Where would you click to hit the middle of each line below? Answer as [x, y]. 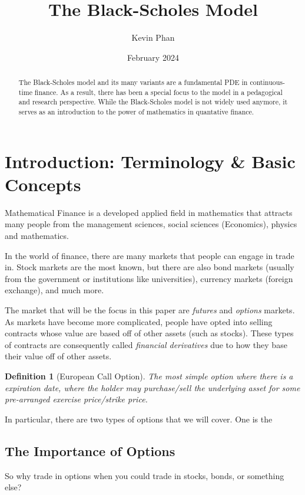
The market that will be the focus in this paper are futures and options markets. [150, 310]
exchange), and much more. [54, 290]
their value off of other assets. [58, 356]
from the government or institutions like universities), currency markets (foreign [149, 278]
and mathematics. [37, 236]
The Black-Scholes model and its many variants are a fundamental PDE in [133, 82]
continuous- [267, 82]
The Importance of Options [90, 450]
